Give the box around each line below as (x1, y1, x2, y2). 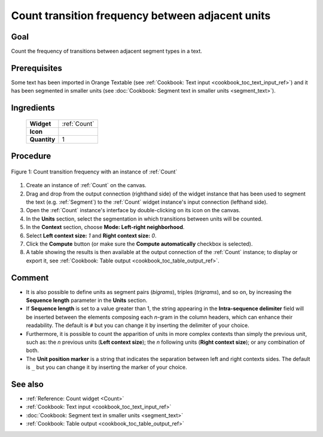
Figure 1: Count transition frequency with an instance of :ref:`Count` (11, 168, 178, 175)
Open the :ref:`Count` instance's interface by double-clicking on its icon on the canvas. (26, 207, 240, 214)
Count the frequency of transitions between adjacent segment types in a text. (11, 48, 203, 55)
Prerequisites (11, 63, 62, 73)
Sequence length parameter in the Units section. (26, 297, 148, 304)
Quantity (29, 135, 56, 143)
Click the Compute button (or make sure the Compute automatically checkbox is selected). (26, 240, 253, 247)
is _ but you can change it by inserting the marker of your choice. (26, 363, 188, 371)
